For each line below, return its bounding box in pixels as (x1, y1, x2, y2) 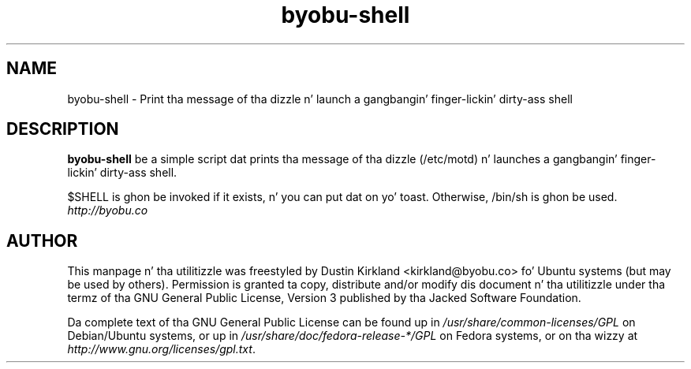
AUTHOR (6, 230, 78, 251)
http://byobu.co (67, 203, 148, 218)
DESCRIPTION (6, 119, 119, 140)
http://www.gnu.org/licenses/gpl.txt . (67, 342, 256, 356)
